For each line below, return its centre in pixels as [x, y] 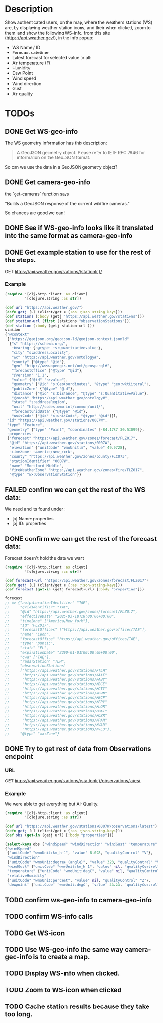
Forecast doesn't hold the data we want [45, 558]
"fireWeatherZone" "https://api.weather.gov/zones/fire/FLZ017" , [77, 470]
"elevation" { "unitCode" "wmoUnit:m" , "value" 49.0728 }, [68, 448]
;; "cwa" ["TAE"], [28, 657]
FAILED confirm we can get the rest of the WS [75, 490]
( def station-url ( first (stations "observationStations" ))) [68, 321]
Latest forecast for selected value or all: [52, 57]
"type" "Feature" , [26, 425]
